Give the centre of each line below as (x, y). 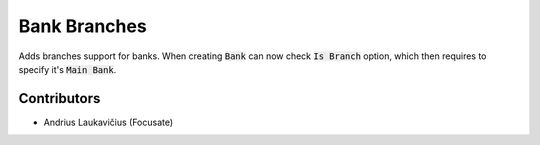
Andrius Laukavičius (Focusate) (108, 122)
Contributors (59, 98)
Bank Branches (82, 26)
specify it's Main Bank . (67, 69)
